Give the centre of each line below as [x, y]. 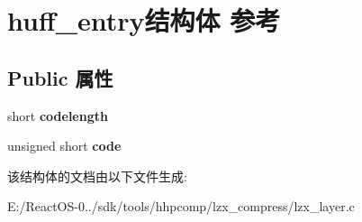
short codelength [58, 115]
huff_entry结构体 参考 [144, 20]
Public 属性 [60, 77]
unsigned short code [64, 146]
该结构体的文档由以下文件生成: [97, 176]
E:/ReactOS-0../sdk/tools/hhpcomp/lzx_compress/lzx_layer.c [181, 206]
